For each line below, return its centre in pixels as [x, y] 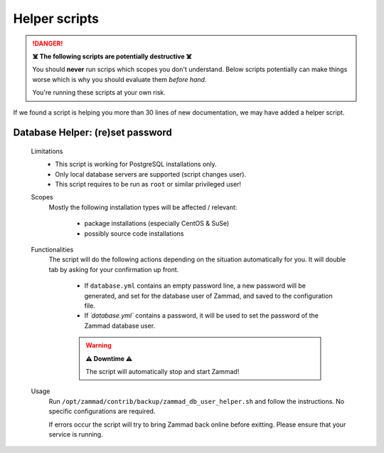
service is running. [76, 434]
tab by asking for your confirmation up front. [114, 269]
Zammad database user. [120, 326]
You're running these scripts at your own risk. [99, 93]
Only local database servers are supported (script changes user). [151, 174]
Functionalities [52, 250]
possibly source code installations [134, 233]
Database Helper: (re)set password [92, 133]
